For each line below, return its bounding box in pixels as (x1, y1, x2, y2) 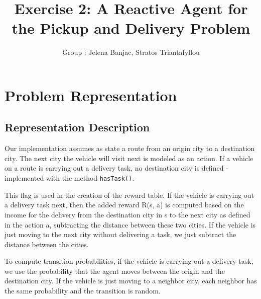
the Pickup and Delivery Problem (12, 18, 250, 38)
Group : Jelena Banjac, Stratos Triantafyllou (62, 47, 200, 57)
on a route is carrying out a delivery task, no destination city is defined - (5, 163, 228, 173)
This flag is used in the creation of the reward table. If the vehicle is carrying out (5, 189, 254, 200)
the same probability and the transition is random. (5, 285, 161, 296)
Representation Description (5, 119, 150, 135)
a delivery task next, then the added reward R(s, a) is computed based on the (5, 199, 244, 210)
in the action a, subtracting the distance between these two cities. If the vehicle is (5, 219, 256, 230)
